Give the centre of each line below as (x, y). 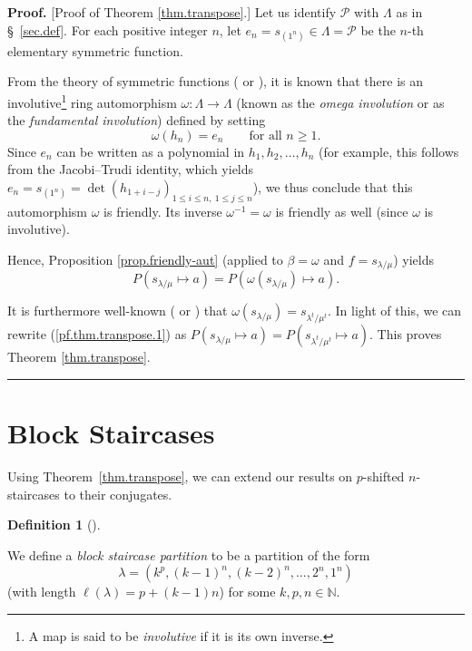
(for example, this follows (389, 151)
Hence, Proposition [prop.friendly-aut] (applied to (145, 259)
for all (265, 136)
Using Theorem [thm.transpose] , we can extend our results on (180, 476)
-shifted (383, 476)
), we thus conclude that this (333, 187)
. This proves (406, 334)
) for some (247, 592)
